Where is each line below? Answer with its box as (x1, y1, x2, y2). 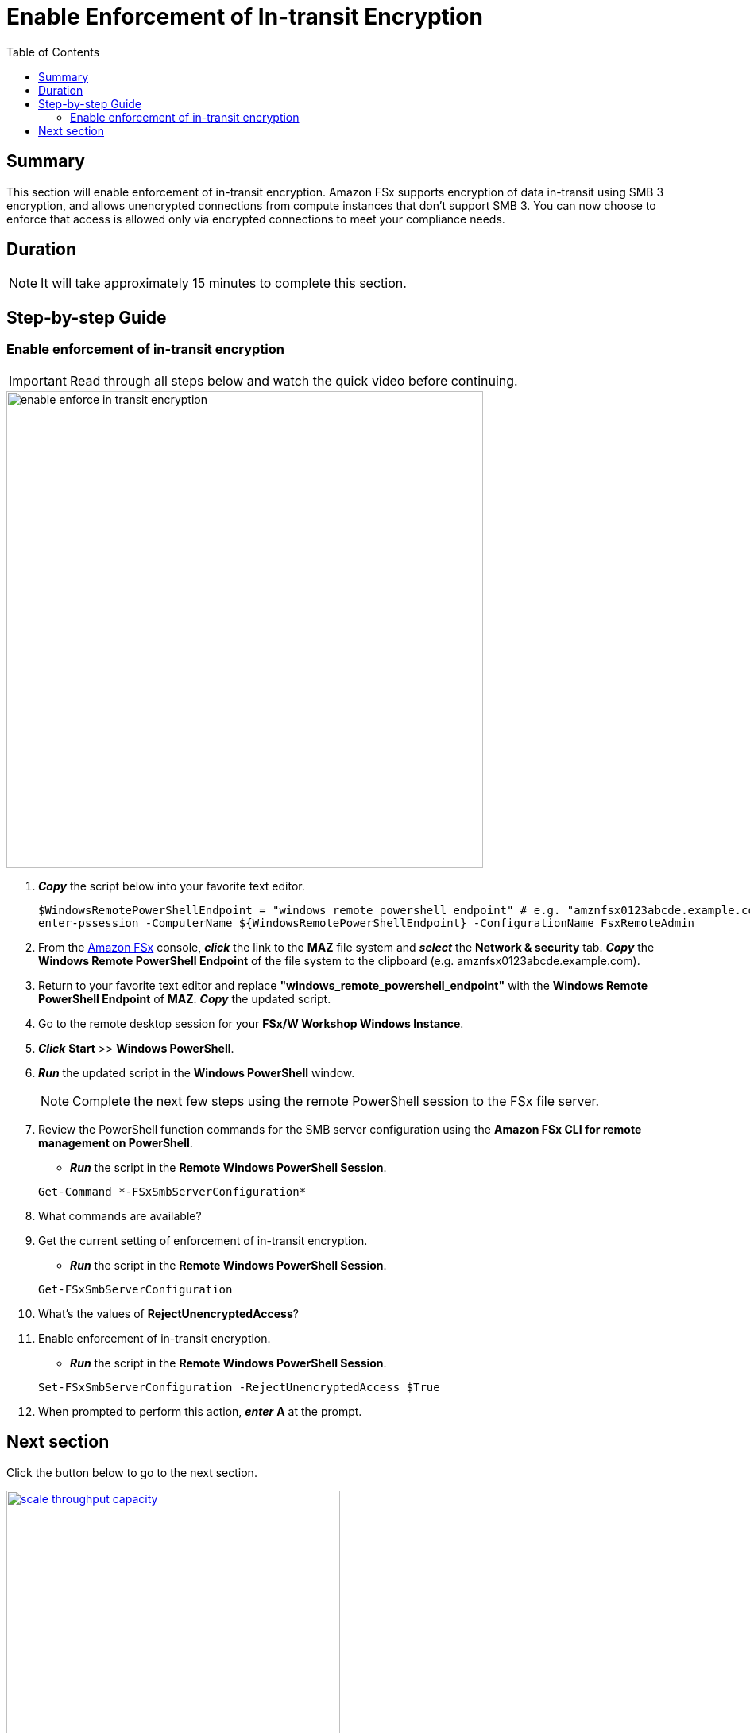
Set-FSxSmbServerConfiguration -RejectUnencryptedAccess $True (38, 1380, 440, 1394)
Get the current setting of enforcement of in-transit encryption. (38, 1233, 368, 1247)
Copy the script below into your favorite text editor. (38, 878, 305, 893)
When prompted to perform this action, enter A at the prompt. (38, 1404, 362, 1418)
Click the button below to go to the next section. (6, 1465, 257, 1479)
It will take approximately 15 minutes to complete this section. (41, 275, 407, 292)
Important (9, 372, 67, 389)
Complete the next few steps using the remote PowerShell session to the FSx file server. (72, 1092, 600, 1109)
